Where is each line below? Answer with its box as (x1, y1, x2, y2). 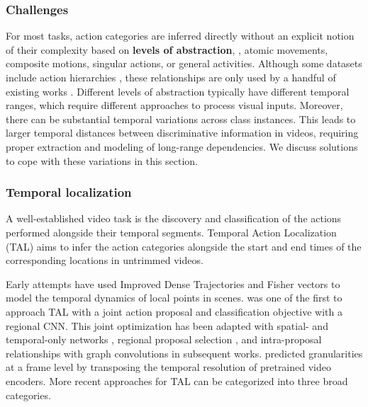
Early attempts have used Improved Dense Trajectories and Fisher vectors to (6, 276, 340, 291)
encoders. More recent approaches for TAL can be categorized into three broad (6, 373, 348, 388)
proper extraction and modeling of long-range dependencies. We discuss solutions (6, 139, 358, 154)
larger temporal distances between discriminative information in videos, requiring (6, 125, 359, 140)
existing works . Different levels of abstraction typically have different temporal (6, 84, 350, 98)
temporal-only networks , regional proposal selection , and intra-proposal (6, 332, 322, 347)
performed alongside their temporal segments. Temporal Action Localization (6, 224, 337, 239)
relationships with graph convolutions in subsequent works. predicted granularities (6, 345, 363, 360)
